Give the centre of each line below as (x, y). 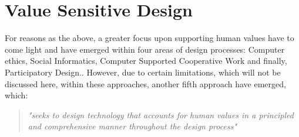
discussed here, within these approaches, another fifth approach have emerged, (145, 83)
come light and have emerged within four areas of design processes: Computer (145, 49)
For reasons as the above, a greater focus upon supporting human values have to (149, 38)
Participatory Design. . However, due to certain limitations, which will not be (143, 72)
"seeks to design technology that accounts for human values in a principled (161, 114)
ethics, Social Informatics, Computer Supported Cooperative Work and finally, (146, 61)
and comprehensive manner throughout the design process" (132, 126)
